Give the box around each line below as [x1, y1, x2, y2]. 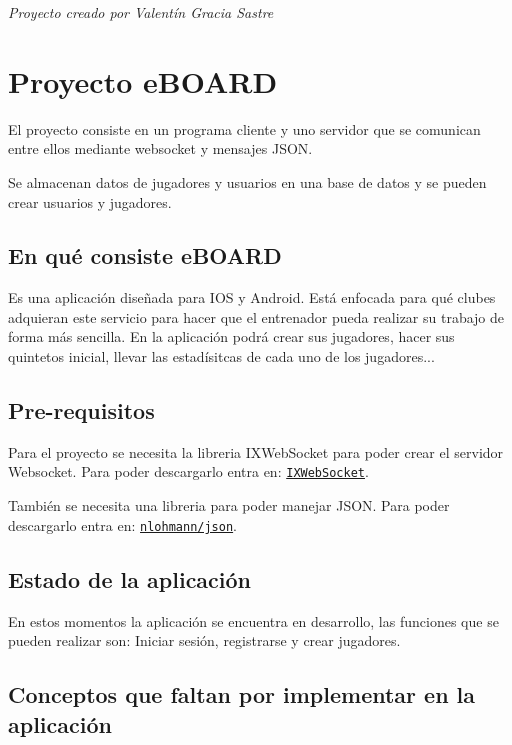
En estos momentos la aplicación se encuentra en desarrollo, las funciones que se [8, 610, 499, 631]
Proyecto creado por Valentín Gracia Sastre [8, 2, 274, 22]
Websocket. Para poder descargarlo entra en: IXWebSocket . [8, 461, 369, 482]
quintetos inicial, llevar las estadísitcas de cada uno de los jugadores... [8, 346, 435, 367]
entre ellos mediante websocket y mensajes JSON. [8, 138, 313, 159]
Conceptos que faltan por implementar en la [8, 679, 476, 710]
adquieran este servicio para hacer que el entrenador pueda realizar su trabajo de [8, 306, 505, 327]
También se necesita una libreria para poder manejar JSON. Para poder [8, 495, 450, 516]
